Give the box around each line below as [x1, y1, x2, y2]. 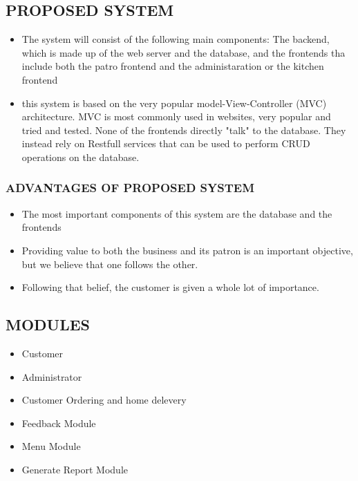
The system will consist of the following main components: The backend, [21, 32, 330, 46]
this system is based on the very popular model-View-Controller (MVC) [21, 95, 327, 110]
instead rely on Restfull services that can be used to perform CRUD [21, 136, 310, 151]
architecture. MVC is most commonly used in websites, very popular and [21, 109, 331, 124]
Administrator [21, 369, 82, 384]
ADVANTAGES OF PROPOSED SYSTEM [6, 179, 255, 196]
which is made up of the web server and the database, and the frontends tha [21, 45, 346, 59]
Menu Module [21, 439, 81, 453]
